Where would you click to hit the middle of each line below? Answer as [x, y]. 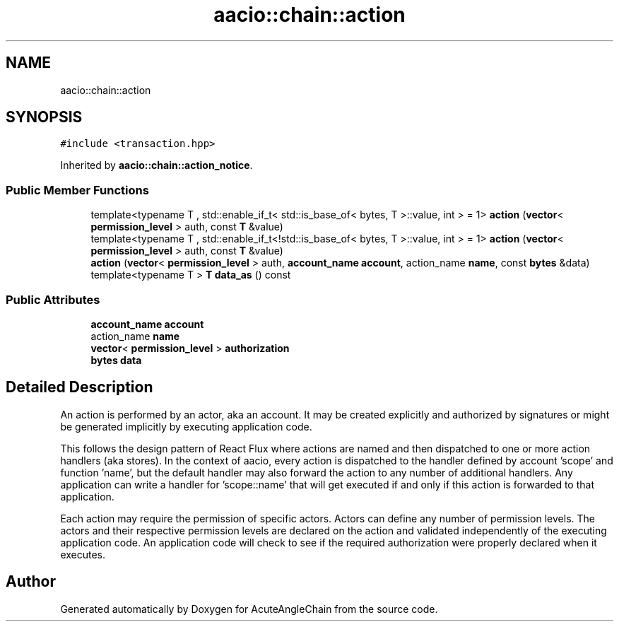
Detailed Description [79, 387]
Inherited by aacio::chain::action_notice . [157, 165]
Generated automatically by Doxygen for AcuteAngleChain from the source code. [249, 609]
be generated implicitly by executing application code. [186, 426]
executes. [83, 554]
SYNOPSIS [44, 117]
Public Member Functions [77, 190]
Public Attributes [53, 299]
